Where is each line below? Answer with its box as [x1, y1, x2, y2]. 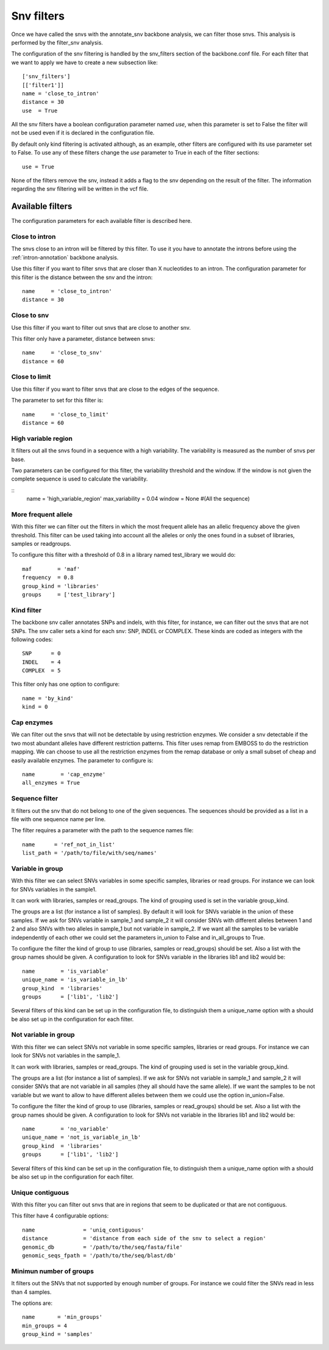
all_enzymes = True [22, 779, 80, 786]
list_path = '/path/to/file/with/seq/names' [22, 849, 158, 857]
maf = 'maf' [22, 565, 80, 572]
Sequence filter [11, 794, 58, 803]
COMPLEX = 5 [22, 667, 61, 674]
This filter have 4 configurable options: [11, 1212, 109, 1219]
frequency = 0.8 [22, 574, 74, 581]
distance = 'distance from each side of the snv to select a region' [22, 1235, 266, 1242]
